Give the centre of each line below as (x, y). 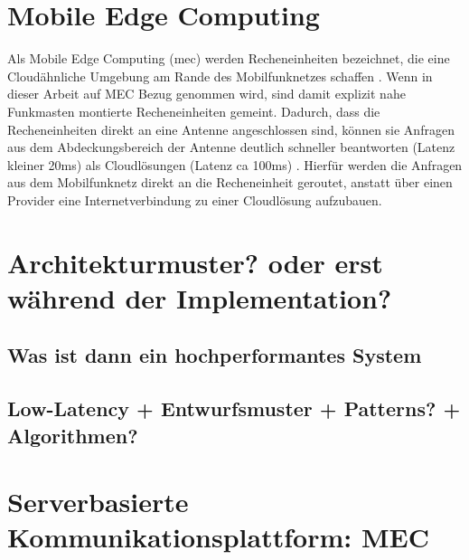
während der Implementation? (200, 297)
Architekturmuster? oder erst (195, 262)
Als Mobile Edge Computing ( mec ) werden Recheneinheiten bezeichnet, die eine (229, 58)
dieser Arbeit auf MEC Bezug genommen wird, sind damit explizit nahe (206, 94)
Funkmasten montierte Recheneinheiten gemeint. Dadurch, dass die (194, 111)
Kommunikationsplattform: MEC (218, 537)
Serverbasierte (98, 502)
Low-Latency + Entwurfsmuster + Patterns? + (234, 408)
